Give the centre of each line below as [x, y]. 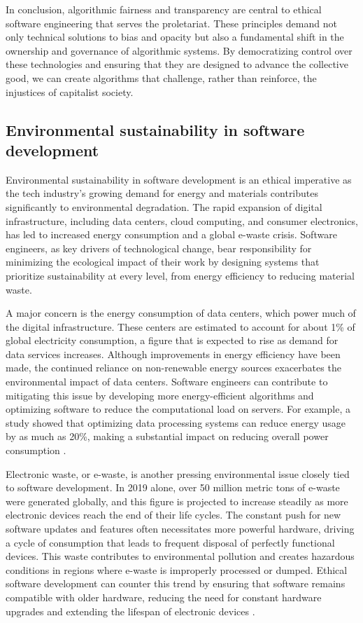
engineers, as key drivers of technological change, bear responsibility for [159, 248]
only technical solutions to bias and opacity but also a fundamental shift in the [175, 37]
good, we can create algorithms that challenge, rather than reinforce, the [161, 77]
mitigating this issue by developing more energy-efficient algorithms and [160, 395]
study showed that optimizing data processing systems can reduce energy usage [176, 422]
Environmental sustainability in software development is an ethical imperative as [179, 179]
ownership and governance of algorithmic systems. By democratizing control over [179, 50]
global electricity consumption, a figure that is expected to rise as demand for [172, 340]
